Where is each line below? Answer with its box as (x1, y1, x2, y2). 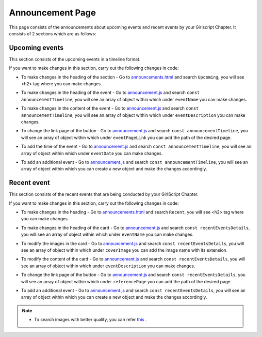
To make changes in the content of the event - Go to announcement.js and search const (21, 106, 199, 111)
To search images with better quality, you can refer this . (34, 317, 147, 322)
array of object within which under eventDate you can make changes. (21, 150, 163, 156)
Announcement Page (9, 7, 96, 18)
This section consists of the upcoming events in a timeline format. (9, 56, 141, 62)
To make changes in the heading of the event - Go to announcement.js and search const (21, 90, 200, 95)
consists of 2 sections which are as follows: (9, 31, 97, 36)
